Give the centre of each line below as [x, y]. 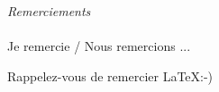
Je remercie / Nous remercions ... [99, 46]
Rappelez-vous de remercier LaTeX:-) [110, 75]
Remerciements [49, 11]
